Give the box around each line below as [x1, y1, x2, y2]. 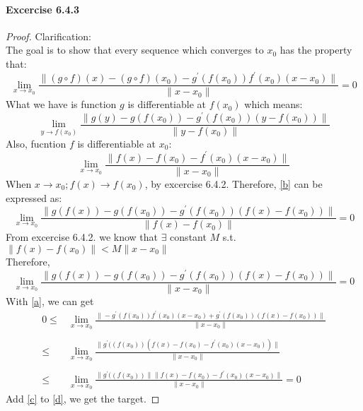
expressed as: [6, 190, 62, 205]
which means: [244, 97, 303, 112]
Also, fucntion [6, 136, 67, 150]
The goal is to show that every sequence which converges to [6, 42, 264, 57]
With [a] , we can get [6, 293, 94, 308]
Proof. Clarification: [6, 28, 91, 43]
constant [170, 230, 207, 244]
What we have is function [6, 97, 117, 112]
